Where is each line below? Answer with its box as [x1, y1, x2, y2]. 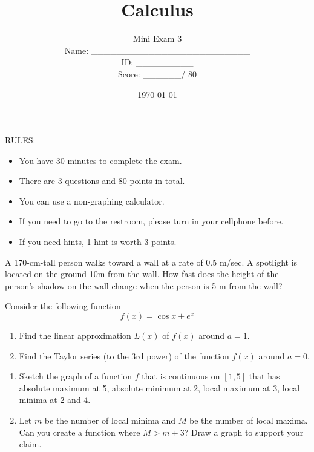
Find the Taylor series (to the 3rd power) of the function [19, 349, 229, 362]
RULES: [5, 134, 36, 146]
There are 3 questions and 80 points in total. [19, 174, 185, 187]
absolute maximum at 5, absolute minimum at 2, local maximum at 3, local [19, 381, 300, 394]
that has [249, 370, 280, 382]
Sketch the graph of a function [19, 370, 132, 382]
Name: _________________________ [64, 44, 250, 56]
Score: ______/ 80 [118, 67, 197, 80]
